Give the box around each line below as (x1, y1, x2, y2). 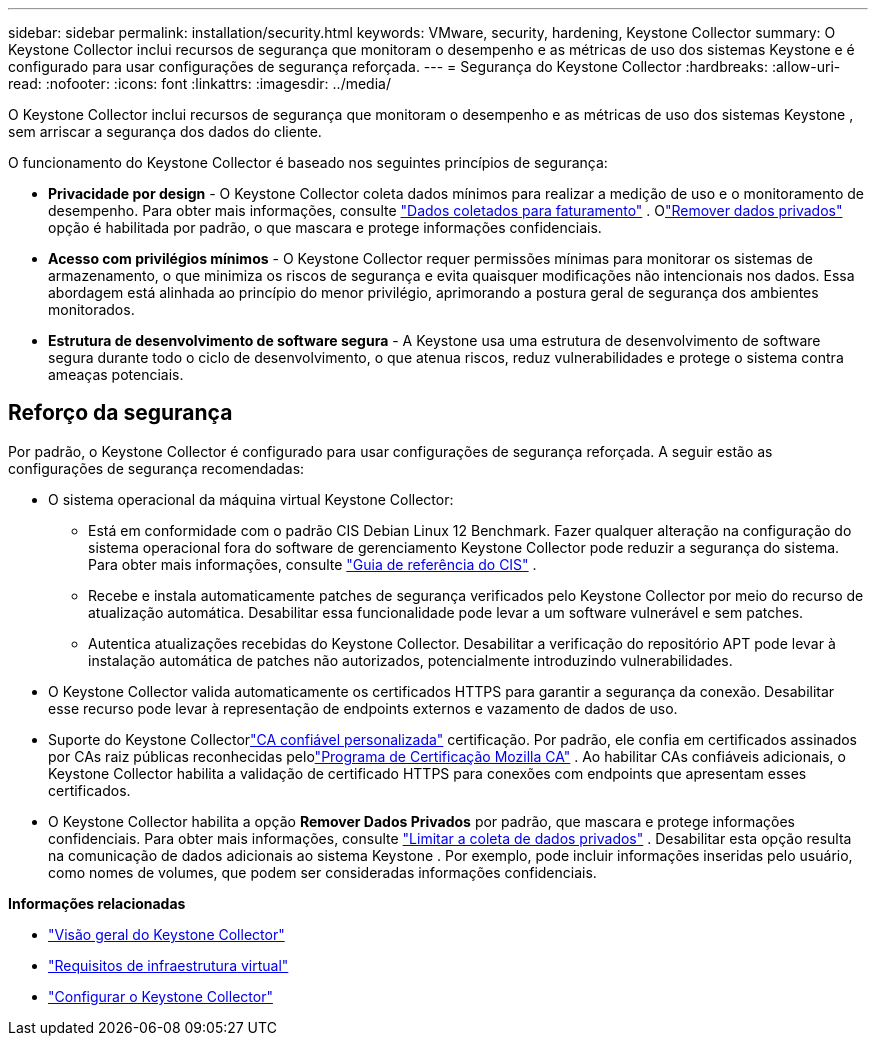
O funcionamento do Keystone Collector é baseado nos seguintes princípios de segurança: (8, 154, 608, 171)
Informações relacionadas (8, 894, 186, 912)
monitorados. (48, 301, 135, 318)
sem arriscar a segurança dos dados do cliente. (8, 123, 322, 140)
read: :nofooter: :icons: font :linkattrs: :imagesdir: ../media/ (8, 75, 391, 92)
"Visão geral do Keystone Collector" (48, 925, 285, 943)
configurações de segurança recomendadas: (8, 459, 305, 477)
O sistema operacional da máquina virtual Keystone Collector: (48, 490, 454, 508)
